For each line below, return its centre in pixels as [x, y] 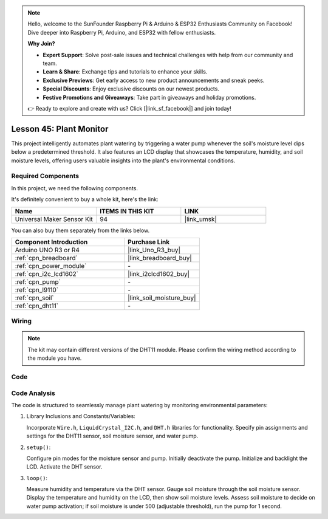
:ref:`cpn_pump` [38, 281]
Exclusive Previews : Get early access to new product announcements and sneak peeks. [154, 80]
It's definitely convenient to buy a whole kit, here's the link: [85, 199]
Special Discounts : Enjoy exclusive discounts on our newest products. [131, 89]
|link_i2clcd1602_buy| [159, 273]
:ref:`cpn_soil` [34, 298]
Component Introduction [51, 242]
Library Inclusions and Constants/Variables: [81, 416]
